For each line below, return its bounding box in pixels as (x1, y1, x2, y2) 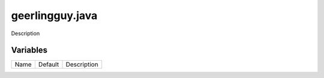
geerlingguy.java (11, 9, 98, 22)
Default (38, 60, 59, 68)
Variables (11, 45, 48, 55)
